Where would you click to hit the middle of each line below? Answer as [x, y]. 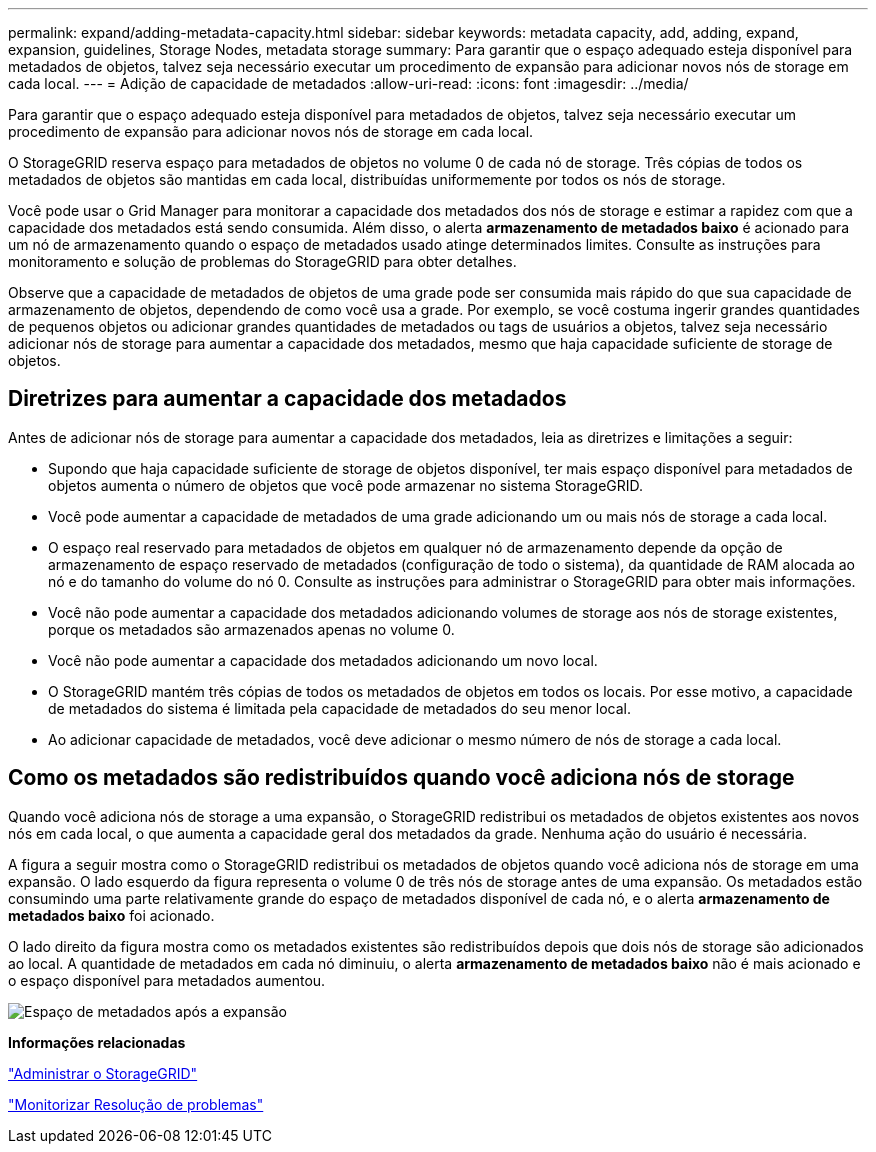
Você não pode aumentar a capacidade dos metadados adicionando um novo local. [323, 660]
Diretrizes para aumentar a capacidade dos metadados [287, 399]
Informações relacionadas [97, 1042]
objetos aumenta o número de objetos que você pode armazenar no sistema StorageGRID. [346, 485]
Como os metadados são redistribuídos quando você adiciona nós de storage [401, 778]
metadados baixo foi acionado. [111, 915]
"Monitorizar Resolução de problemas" [136, 1104]
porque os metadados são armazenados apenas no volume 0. [251, 629]
